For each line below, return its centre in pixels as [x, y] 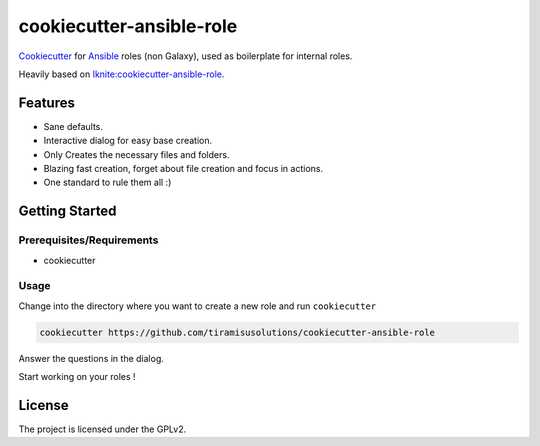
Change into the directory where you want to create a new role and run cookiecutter [197, 306]
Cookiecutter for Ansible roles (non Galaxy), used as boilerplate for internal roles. [185, 56]
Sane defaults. [73, 126]
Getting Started [67, 211]
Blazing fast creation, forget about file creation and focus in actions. [183, 169]
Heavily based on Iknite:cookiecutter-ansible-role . [121, 74]
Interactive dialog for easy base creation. [128, 141]
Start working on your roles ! [77, 377]
